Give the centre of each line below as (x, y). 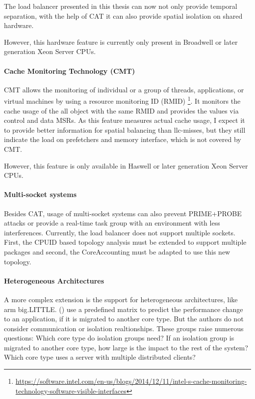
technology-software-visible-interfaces (71, 390)
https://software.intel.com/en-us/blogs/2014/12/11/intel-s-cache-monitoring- (131, 381)
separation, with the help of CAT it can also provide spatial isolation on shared (123, 15)
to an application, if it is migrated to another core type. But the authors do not (124, 319)
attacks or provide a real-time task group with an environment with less (112, 223)
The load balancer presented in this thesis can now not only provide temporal (121, 6)
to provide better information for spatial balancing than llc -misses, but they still (125, 129)
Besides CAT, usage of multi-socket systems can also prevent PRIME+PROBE (123, 213)
